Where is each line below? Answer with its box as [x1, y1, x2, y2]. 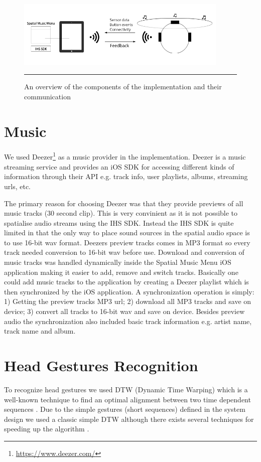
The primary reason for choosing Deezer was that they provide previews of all [4, 198, 243, 208]
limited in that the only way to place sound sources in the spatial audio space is [4, 227, 250, 238]
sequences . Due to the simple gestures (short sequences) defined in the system [4, 404, 245, 414]
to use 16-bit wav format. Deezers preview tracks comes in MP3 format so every [4, 237, 250, 247]
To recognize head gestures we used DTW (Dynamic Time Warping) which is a [4, 384, 248, 394]
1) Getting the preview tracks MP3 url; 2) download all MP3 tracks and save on [4, 296, 251, 306]
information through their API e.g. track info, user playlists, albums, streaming [4, 171, 248, 182]
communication [24, 91, 71, 101]
